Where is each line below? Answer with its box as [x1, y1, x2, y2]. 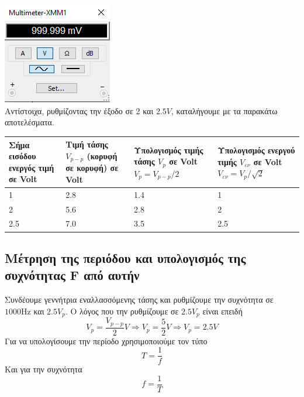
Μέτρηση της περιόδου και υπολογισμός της [5, 248, 246, 266]
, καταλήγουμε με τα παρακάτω [171, 104, 278, 117]
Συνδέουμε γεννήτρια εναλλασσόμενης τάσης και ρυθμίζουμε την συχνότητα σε [5, 293, 274, 306]
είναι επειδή [202, 304, 243, 317]
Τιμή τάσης [65, 138, 108, 150]
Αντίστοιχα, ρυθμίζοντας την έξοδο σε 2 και [5, 104, 154, 117]
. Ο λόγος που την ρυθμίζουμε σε [65, 304, 179, 317]
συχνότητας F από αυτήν [5, 266, 140, 284]
